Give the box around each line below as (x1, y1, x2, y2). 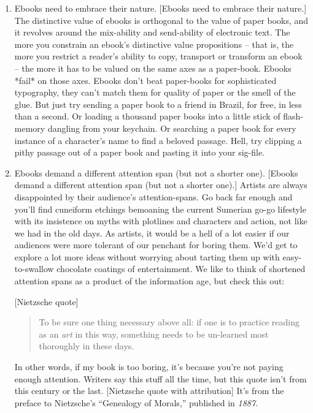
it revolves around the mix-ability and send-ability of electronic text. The (14, 26, 290, 39)
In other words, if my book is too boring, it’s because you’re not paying (14, 360, 284, 373)
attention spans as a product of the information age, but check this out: (14, 275, 285, 287)
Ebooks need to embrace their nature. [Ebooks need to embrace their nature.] (14, 2, 307, 14)
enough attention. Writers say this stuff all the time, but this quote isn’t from (14, 372, 307, 385)
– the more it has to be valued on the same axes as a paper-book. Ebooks (14, 61, 292, 74)
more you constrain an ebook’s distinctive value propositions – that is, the (14, 37, 294, 50)
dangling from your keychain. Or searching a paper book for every (47, 121, 296, 134)
